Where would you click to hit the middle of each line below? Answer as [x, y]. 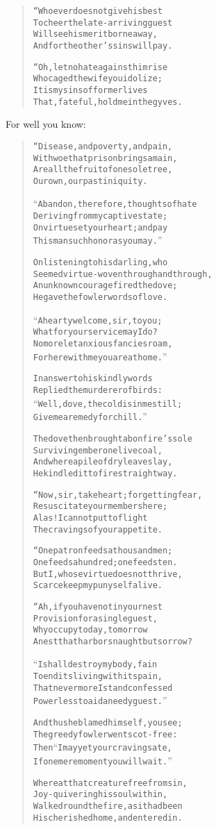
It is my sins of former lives [90, 90]
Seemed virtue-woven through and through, [123, 274]
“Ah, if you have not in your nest [98, 606]
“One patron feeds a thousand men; [103, 551]
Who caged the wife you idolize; [98, 79]
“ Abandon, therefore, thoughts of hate [115, 203]
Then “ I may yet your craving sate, [102, 747]
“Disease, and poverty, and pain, [103, 146]
